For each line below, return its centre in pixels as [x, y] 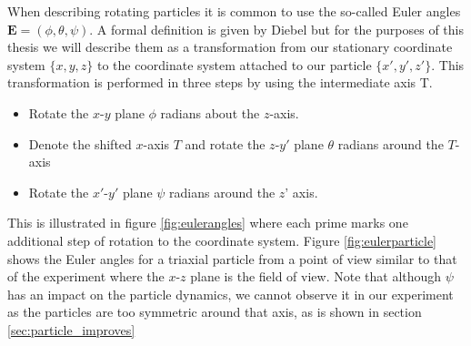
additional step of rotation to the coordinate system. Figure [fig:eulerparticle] [222, 240]
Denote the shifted [80, 143]
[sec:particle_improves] [71, 329]
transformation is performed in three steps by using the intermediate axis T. [220, 82]
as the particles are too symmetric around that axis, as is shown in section [215, 312]
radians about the [210, 112]
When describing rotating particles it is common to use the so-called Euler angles [234, 11]
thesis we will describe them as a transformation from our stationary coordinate [230, 47]
